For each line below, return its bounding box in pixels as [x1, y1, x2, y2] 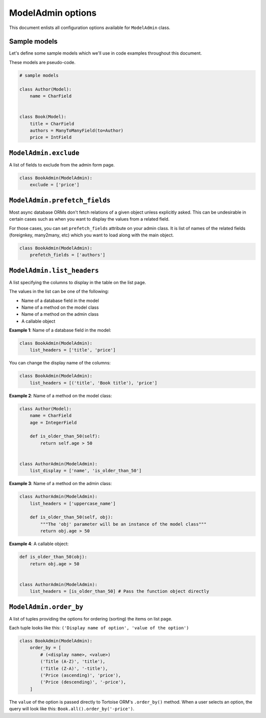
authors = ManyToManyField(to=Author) [30, 128, 124, 133]
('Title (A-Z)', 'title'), [40, 659, 105, 664]
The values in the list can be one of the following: [9, 289, 109, 294]
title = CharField [30, 121, 74, 127]
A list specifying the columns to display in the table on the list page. [9, 279, 146, 285]
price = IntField [30, 134, 72, 140]
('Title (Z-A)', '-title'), [40, 665, 108, 671]
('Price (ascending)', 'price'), [40, 673, 121, 678]
